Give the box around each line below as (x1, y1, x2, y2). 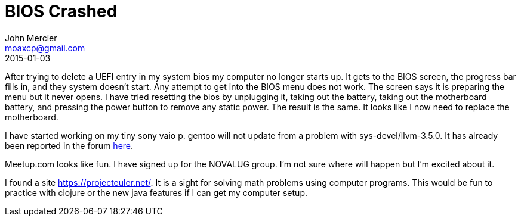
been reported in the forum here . (5, 140, 134, 151)
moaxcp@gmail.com (5, 42, 85, 53)
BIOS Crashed (5, 1, 118, 21)
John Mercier (5, 32, 57, 43)
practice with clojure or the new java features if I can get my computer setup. (5, 187, 307, 198)
